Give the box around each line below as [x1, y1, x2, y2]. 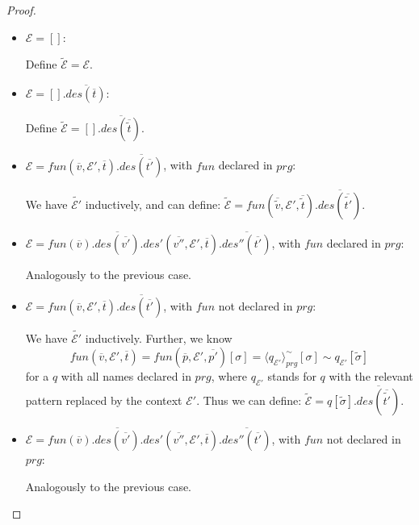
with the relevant [329, 367, 413, 384]
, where [211, 367, 248, 384]
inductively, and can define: [85, 195, 221, 212]
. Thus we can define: [196, 391, 302, 408]
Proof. [6, 2, 36, 18]
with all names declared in [61, 367, 191, 384]
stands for [267, 367, 316, 384]
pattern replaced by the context [25, 391, 182, 408]
